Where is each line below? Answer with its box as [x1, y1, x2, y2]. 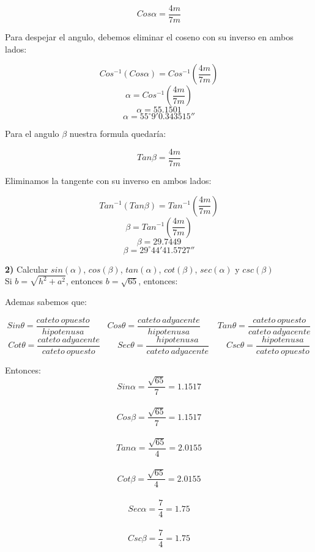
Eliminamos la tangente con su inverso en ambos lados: [5, 174, 212, 186]
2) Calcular [5, 262, 48, 275]
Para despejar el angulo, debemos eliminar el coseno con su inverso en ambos [5, 31, 294, 43]
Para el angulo [5, 127, 59, 140]
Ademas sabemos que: [5, 295, 87, 307]
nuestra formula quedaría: [69, 127, 166, 140]
